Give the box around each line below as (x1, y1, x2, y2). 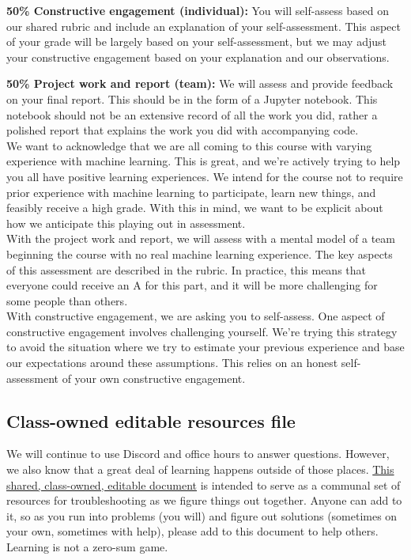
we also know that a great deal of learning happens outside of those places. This (6, 461, 394, 478)
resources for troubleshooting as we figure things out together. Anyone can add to (6, 492, 402, 509)
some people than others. (6, 292, 128, 308)
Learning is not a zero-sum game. (6, 539, 168, 555)
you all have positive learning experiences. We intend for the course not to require (6, 168, 403, 184)
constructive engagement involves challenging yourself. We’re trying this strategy (6, 323, 398, 339)
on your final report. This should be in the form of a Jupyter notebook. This (6, 90, 378, 107)
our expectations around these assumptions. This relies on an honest (6, 354, 338, 371)
